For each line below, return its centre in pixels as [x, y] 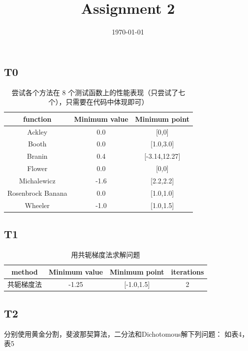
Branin [37, 156]
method [25, 271]
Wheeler [37, 205]
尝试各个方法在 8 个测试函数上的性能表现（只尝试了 [95, 92]
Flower [37, 168]
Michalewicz [37, 180]
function [37, 119]
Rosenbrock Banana [37, 193]
